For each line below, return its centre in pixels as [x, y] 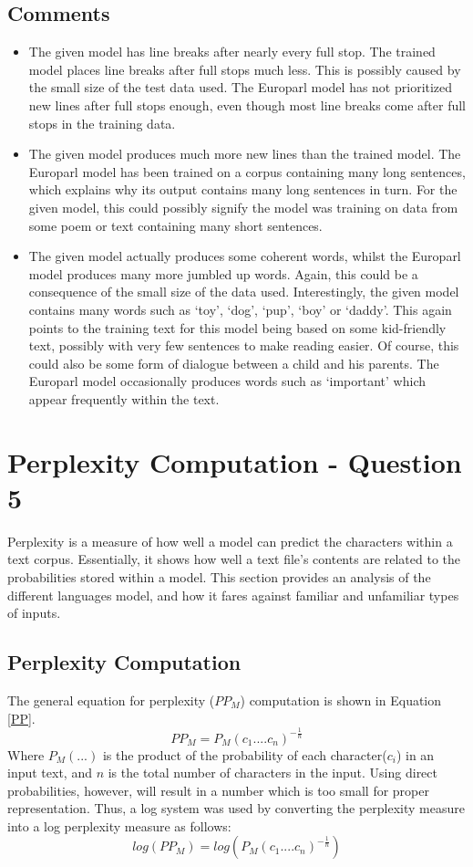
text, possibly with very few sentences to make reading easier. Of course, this [244, 345]
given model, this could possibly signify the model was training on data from [243, 207]
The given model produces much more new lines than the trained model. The [245, 154]
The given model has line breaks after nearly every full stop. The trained [232, 52]
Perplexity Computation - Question [235, 461]
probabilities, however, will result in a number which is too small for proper [218, 790]
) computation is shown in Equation [341, 700]
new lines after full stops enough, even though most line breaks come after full [247, 104]
